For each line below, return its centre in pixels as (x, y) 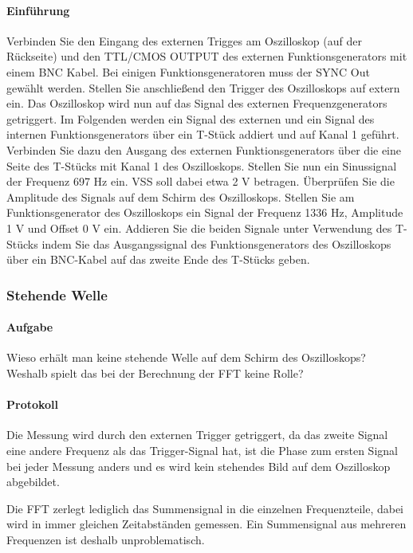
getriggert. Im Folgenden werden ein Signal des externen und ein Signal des (191, 118)
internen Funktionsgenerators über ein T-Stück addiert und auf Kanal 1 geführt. (203, 134)
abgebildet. (33, 482)
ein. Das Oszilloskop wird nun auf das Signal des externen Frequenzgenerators (197, 103)
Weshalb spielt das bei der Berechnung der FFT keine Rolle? (155, 373)
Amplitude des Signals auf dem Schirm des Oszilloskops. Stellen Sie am (181, 196)
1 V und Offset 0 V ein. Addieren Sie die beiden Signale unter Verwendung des (199, 227)
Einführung (38, 10)
